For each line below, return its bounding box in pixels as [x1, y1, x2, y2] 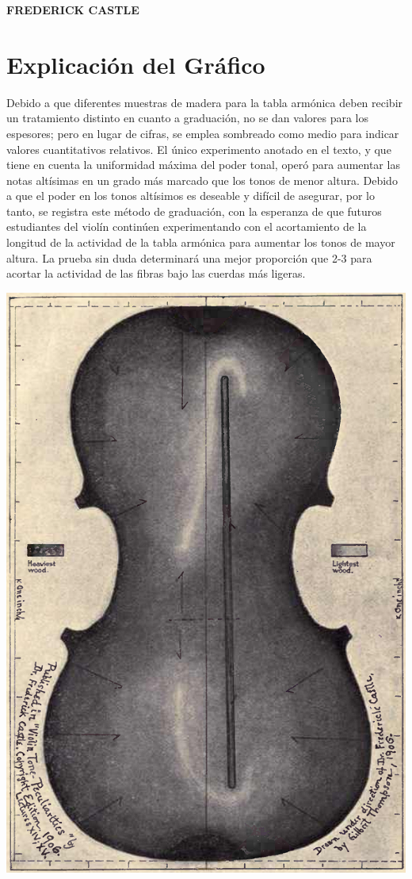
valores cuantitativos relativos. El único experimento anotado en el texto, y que [6, 140, 391, 157]
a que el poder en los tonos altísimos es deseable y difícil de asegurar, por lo [6, 187, 375, 204]
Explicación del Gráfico [6, 48, 265, 80]
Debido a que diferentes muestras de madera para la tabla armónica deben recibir [6, 94, 403, 110]
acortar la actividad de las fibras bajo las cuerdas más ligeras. [6, 265, 306, 282]
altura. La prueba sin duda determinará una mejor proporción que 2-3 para [6, 249, 372, 266]
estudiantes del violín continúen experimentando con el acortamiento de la [6, 218, 367, 235]
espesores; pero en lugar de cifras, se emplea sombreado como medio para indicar [6, 125, 399, 141]
